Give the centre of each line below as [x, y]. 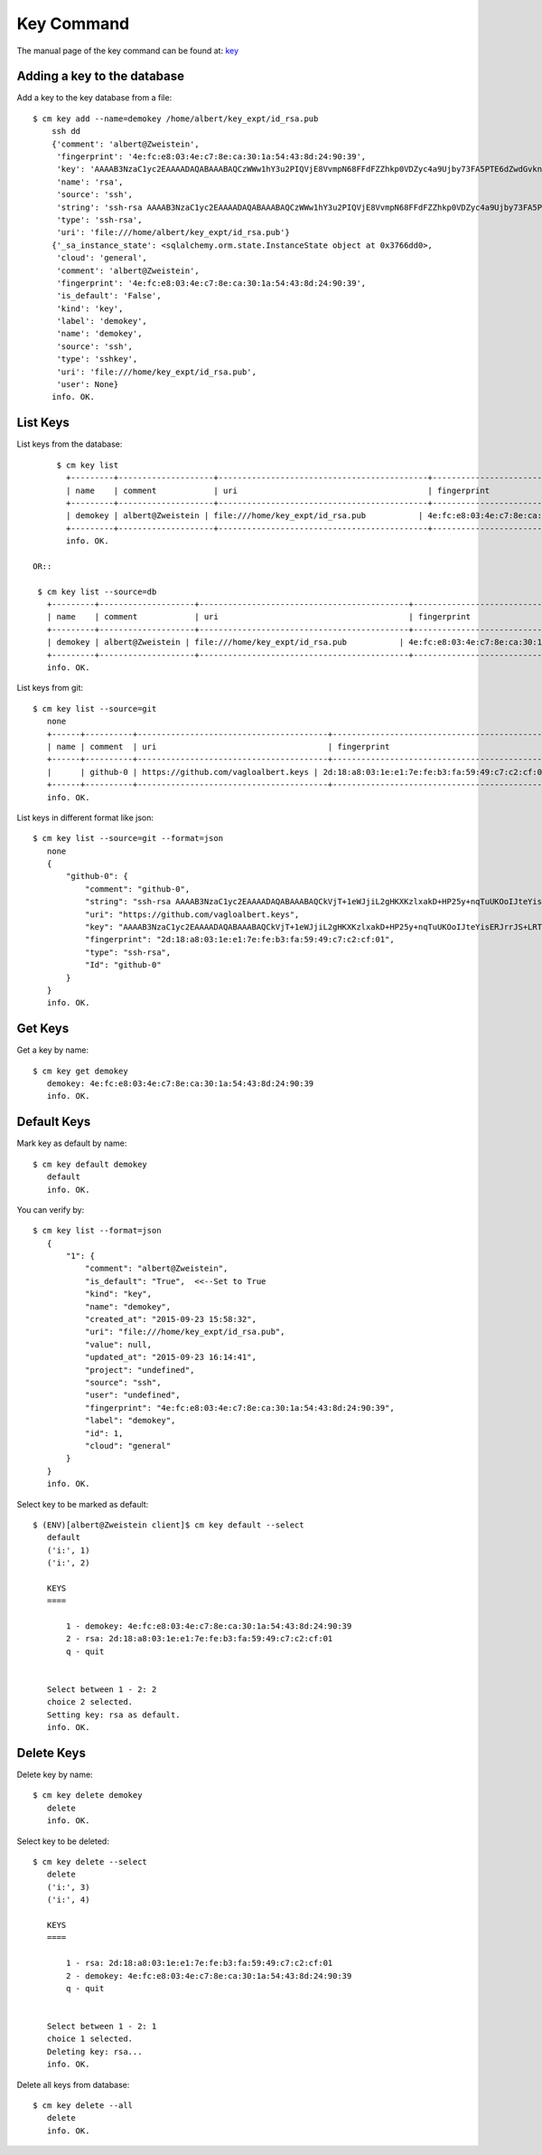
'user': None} [88, 385]
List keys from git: [50, 688]
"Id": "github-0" [123, 965]
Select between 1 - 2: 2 [102, 1689]
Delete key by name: [55, 1775]
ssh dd [66, 132]
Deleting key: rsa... [94, 2051]
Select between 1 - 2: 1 [102, 2027]
